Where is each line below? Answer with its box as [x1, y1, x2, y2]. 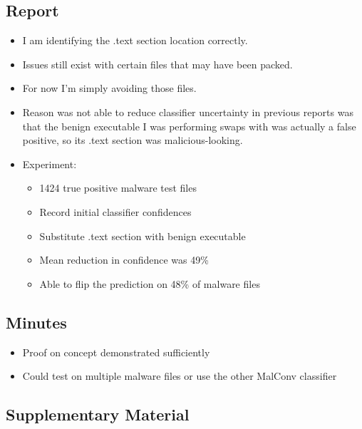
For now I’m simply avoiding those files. [22, 81, 197, 95]
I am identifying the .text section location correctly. [22, 33, 248, 48]
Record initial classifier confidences [39, 204, 192, 219]
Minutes [6, 311, 67, 333]
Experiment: [22, 156, 77, 171]
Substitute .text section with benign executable [39, 228, 246, 243]
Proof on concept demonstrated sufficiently [22, 344, 210, 359]
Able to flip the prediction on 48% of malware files [39, 276, 260, 291]
